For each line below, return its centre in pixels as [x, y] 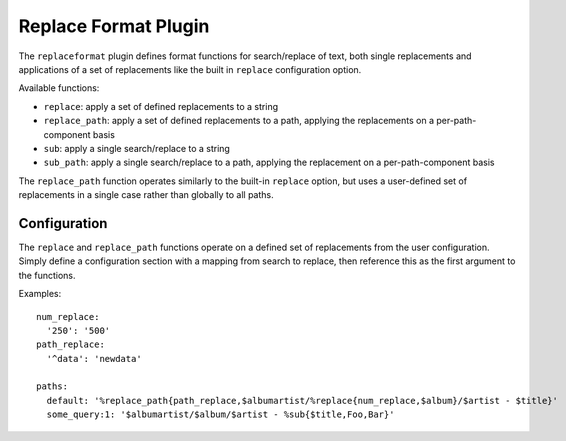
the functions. [47, 275]
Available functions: [59, 88]
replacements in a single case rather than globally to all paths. [146, 195]
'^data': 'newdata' [94, 358]
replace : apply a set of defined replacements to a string [161, 106]
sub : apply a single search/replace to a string [136, 148]
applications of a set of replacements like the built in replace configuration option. [190, 69]
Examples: [40, 294]
